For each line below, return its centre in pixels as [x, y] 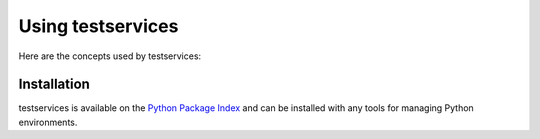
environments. [48, 122]
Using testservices [98, 26]
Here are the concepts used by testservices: [110, 56]
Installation [54, 84]
